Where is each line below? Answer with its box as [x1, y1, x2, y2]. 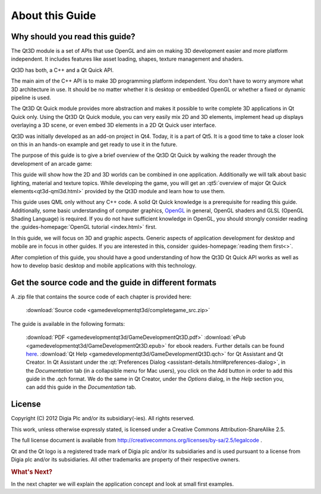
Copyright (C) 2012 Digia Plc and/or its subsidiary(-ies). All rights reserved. [11, 415, 195, 422]
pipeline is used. [11, 94, 52, 101]
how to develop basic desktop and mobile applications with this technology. [11, 262, 197, 269]
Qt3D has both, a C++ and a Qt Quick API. [11, 66, 114, 74]
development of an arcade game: [11, 160, 92, 167]
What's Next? [11, 467, 53, 476]
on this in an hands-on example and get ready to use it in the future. [11, 140, 178, 148]
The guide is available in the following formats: [11, 320, 125, 327]
